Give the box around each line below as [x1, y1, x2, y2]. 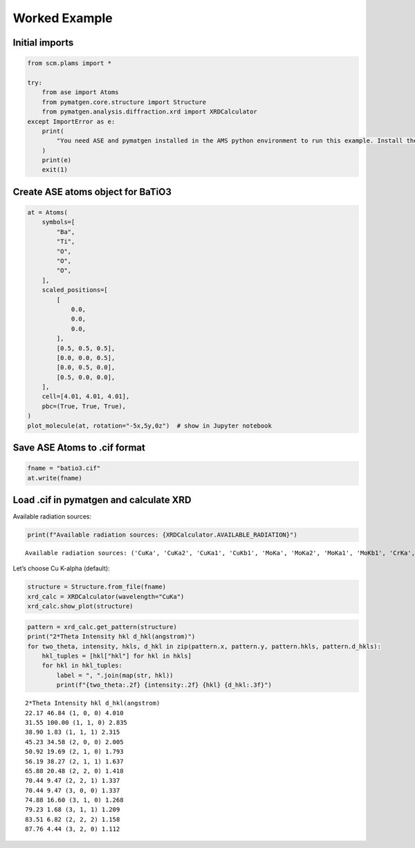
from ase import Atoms [41, 89, 119, 96]
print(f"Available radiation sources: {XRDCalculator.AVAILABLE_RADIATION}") [27, 531, 297, 539]
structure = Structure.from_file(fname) [27, 583, 166, 591]
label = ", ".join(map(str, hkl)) [56, 671, 174, 679]
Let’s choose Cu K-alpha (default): [12, 564, 110, 572]
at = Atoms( [27, 208, 68, 217]
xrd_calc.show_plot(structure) [27, 602, 134, 611]
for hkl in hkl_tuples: [41, 662, 122, 669]
